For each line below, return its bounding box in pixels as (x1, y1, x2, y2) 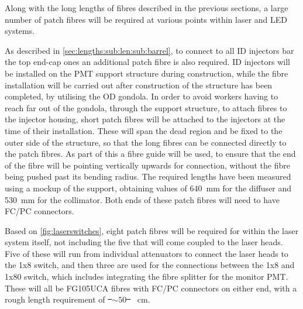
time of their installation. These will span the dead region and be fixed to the (5, 124, 283, 136)
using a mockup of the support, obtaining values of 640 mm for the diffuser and (5, 181, 292, 194)
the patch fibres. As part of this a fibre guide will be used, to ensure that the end (5, 147, 296, 160)
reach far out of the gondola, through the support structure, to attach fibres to (5, 101, 287, 114)
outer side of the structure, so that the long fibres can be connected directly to (5, 136, 287, 148)
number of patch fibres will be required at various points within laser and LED (5, 13, 287, 25)
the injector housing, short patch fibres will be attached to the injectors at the (5, 113, 285, 125)
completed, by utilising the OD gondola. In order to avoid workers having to (5, 90, 278, 102)
